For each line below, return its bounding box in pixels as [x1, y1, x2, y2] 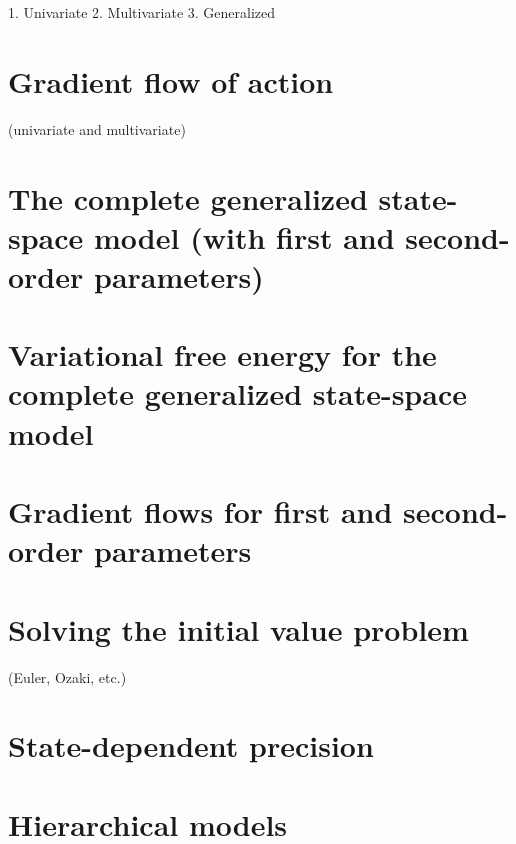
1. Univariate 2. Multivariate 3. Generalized [8, 2, 276, 22]
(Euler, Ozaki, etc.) [8, 666, 127, 687]
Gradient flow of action [8, 60, 334, 101]
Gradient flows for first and [8, 491, 393, 531]
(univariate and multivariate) [8, 118, 186, 139]
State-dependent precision [8, 725, 374, 766]
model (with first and [94, 216, 395, 257]
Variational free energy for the [8, 334, 437, 375]
